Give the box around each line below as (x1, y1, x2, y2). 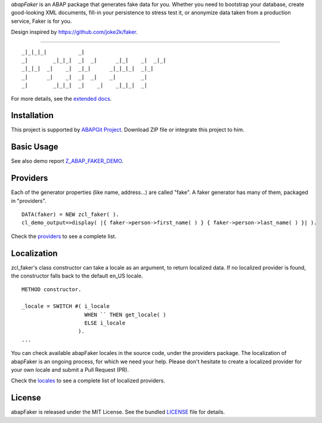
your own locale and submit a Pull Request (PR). (11, 366, 129, 373)
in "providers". (11, 197, 47, 204)
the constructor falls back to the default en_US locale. (11, 272, 143, 280)
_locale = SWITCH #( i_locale (21, 303, 110, 310)
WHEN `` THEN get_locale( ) (84, 311, 166, 318)
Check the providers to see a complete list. (11, 233, 116, 240)
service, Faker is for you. (11, 17, 72, 24)
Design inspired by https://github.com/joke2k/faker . (11, 29, 138, 36)
